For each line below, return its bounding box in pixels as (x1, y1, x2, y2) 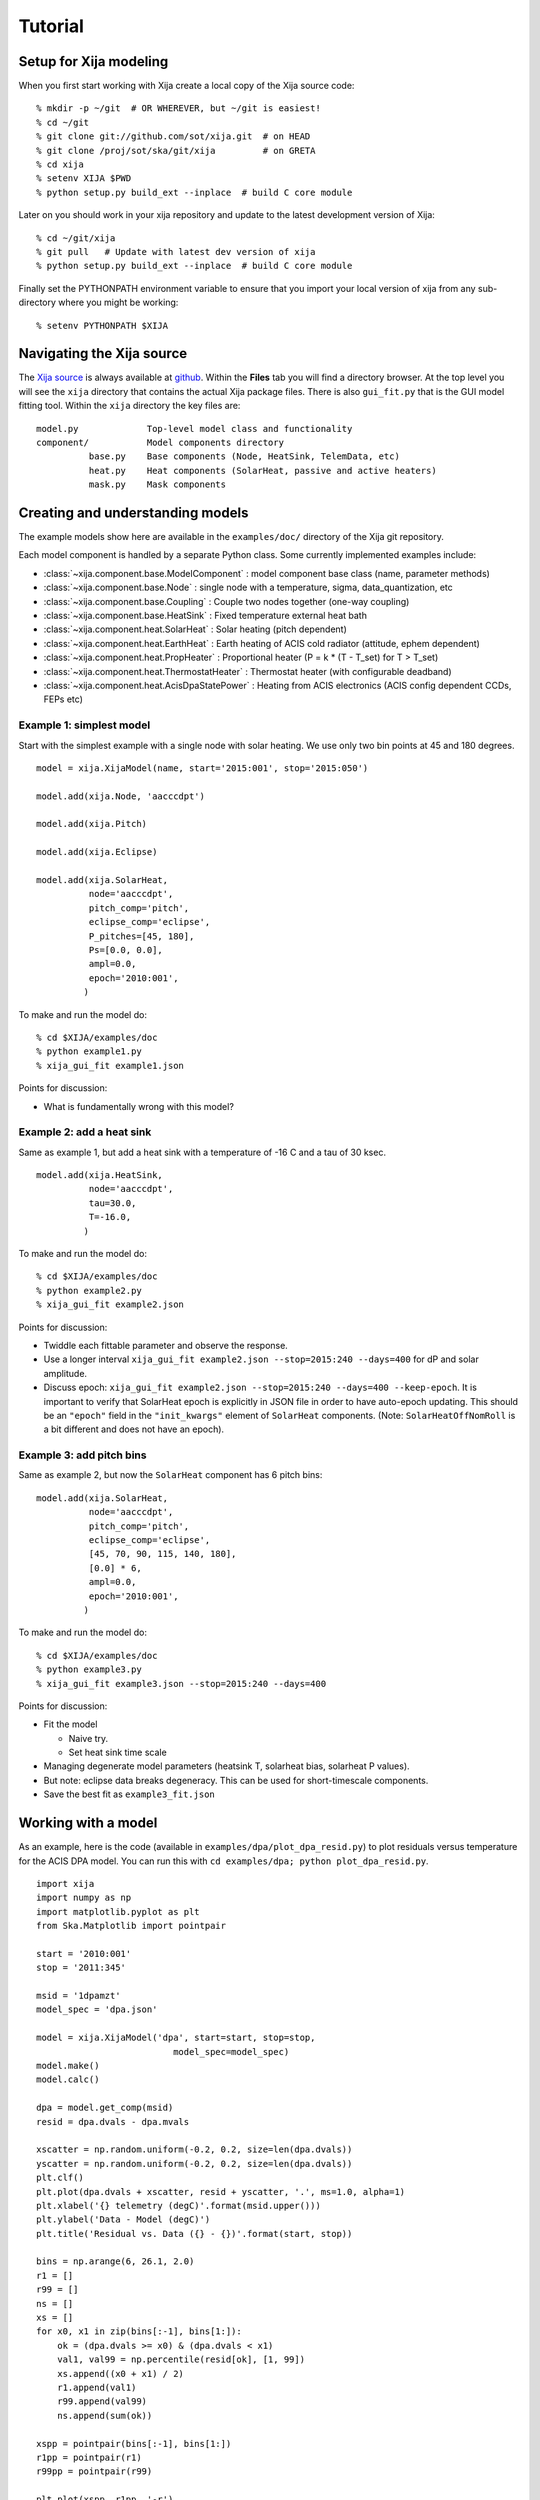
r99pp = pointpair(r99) (36, 2466, 153, 2477)
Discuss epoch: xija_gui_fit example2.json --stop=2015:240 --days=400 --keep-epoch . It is (43, 1381, 477, 1394)
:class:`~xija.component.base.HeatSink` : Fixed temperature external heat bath (43, 610, 367, 622)
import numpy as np (36, 1892, 132, 1904)
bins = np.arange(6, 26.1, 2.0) (36, 2256, 195, 2267)
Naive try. (68, 1732, 109, 1744)
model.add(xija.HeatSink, (36, 1170, 164, 1181)
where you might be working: (58, 296, 179, 309)
